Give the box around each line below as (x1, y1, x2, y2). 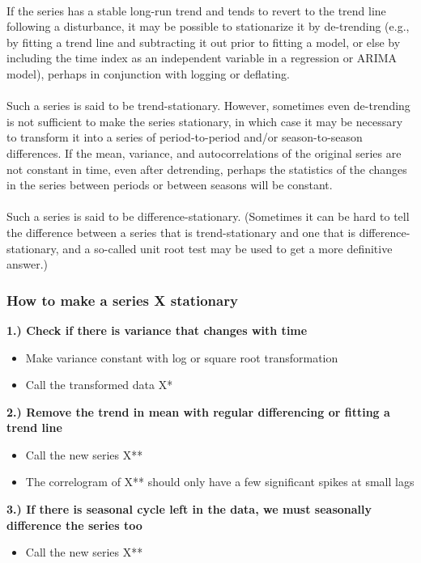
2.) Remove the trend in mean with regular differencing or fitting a (6, 403, 390, 420)
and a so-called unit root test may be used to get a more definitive (62, 239, 393, 256)
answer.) (6, 256, 49, 273)
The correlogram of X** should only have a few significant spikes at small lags (25, 473, 415, 490)
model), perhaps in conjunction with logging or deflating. (6, 65, 290, 82)
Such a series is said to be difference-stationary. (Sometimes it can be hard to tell (6, 208, 410, 225)
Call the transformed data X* (25, 376, 173, 393)
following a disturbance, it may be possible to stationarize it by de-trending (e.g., (6, 18, 410, 35)
